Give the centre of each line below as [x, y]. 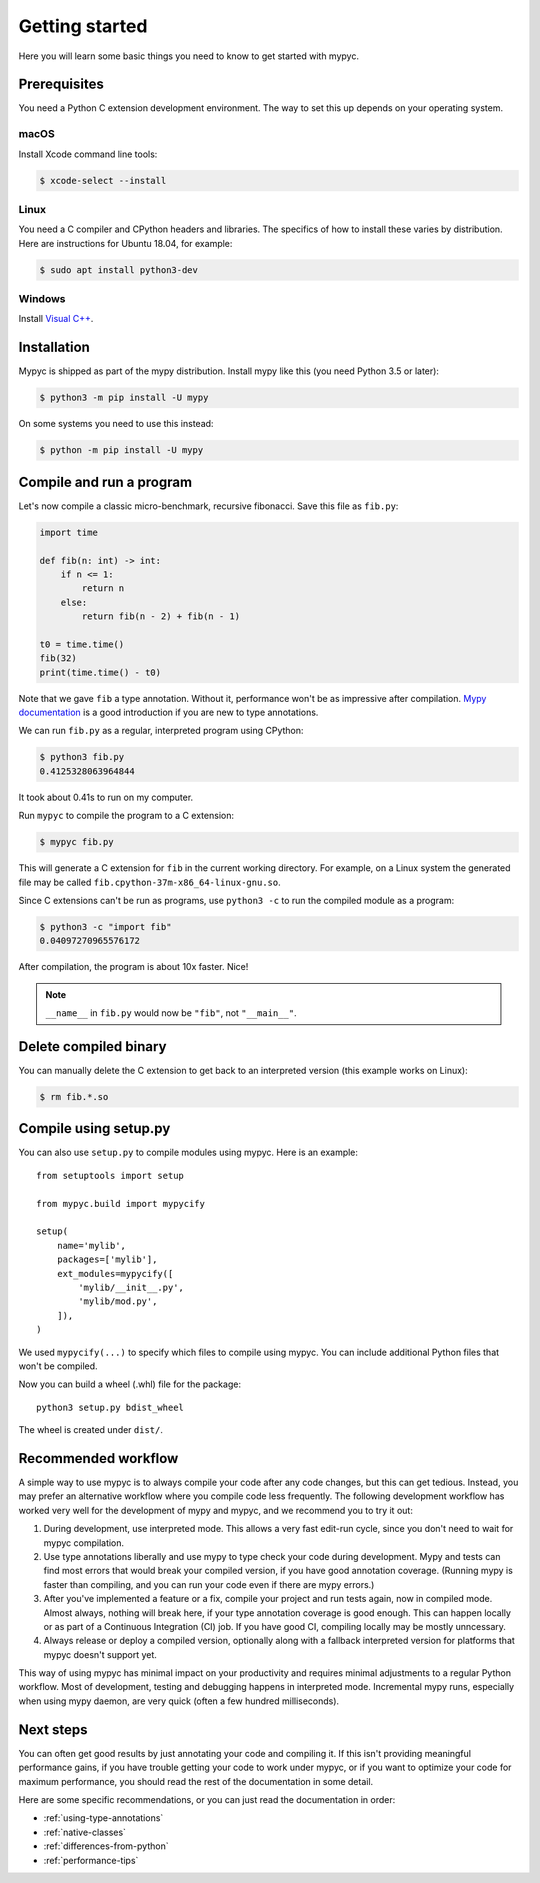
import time [69, 532]
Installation [54, 347]
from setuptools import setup [110, 1175]
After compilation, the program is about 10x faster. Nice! [133, 967]
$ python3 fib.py [82, 757]
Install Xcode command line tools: [88, 154]
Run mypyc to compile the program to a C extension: [126, 816]
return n [103, 588]
